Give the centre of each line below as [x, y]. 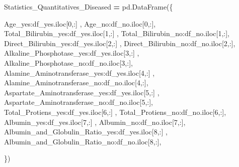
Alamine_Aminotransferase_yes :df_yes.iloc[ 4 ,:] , [79, 72]
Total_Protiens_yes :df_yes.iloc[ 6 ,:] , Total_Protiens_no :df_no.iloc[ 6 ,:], [115, 112]
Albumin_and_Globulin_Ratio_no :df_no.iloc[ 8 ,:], [83, 141]
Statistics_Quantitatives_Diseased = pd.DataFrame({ [89, 7]
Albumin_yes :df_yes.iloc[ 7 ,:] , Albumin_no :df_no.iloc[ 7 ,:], [95, 122]
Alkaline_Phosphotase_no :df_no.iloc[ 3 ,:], [68, 62]
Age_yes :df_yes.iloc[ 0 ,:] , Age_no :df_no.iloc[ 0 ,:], [80, 23]
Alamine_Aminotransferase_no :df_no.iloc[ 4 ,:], [76, 82]
